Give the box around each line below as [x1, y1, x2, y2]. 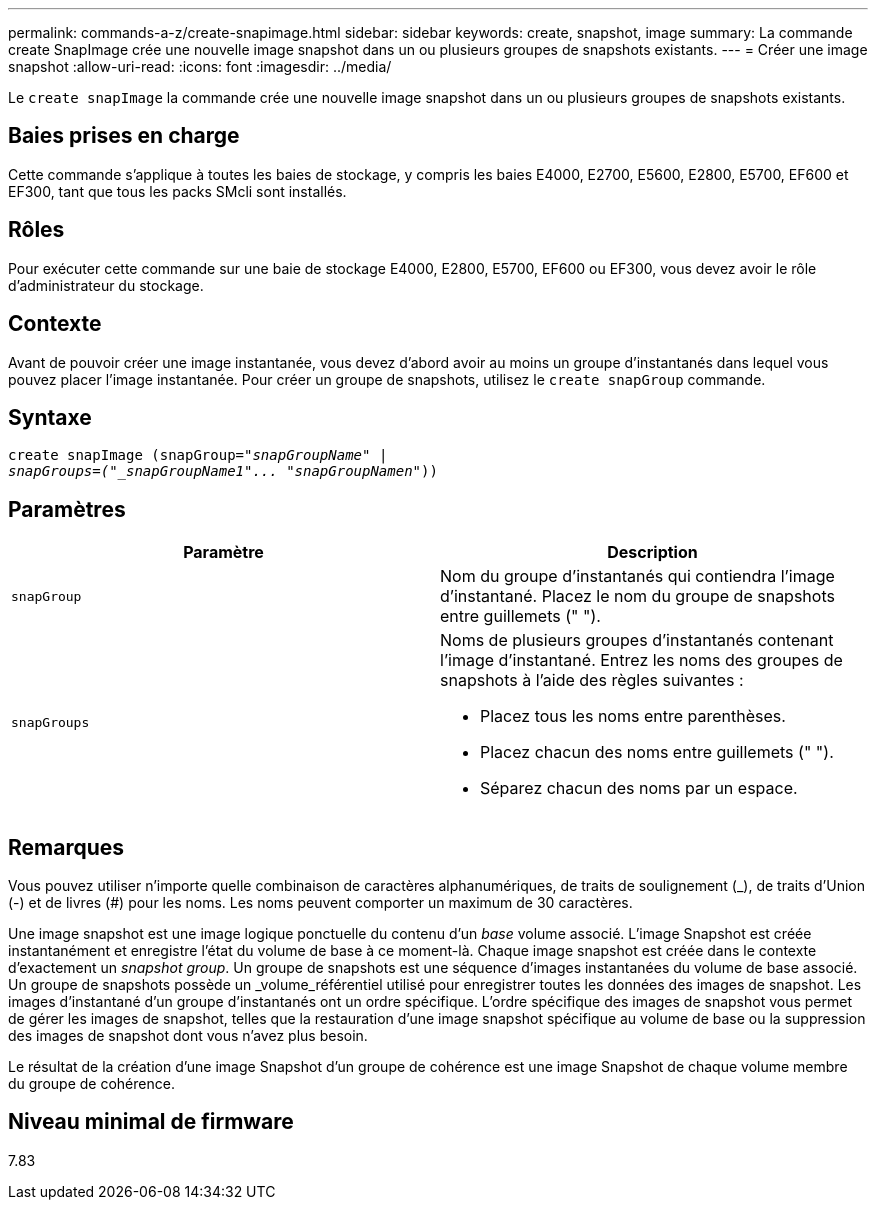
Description [607, 542, 698, 563]
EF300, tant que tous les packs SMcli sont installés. [8, 182, 347, 200]
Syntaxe [8, 404, 92, 430]
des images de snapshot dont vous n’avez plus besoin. [8, 1027, 368, 1045]
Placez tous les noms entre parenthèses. [480, 706, 786, 727]
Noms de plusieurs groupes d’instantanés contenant [440, 630, 834, 651]
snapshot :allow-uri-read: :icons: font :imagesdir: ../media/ [8, 58, 392, 75]
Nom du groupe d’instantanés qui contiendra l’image [440, 566, 835, 587]
